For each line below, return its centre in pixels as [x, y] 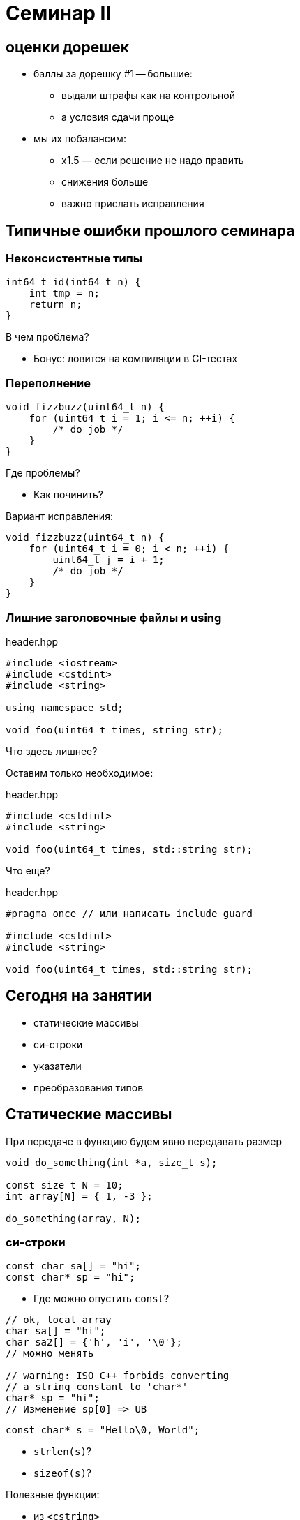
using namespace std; [65, 707]
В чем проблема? [47, 337]
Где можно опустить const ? [102, 1299]
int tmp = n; [64, 293]
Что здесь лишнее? [52, 751]
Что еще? [28, 870]
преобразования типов [89, 1087]
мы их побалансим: [80, 139]
